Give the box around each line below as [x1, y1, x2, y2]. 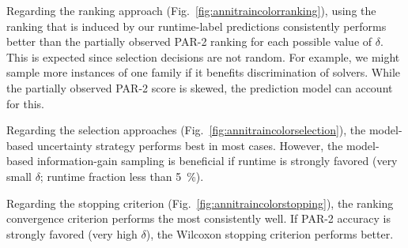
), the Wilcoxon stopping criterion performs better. [145, 225, 394, 242]
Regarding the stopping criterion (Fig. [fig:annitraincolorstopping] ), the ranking [6, 194, 394, 211]
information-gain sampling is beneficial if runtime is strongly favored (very [36, 152, 398, 169]
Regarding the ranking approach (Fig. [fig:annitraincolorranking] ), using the [6, 2, 376, 18]
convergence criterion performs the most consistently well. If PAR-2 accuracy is [6, 210, 391, 227]
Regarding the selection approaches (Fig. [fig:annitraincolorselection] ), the [6, 122, 366, 138]
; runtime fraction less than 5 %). [40, 167, 204, 184]
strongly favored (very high [6, 225, 138, 242]
